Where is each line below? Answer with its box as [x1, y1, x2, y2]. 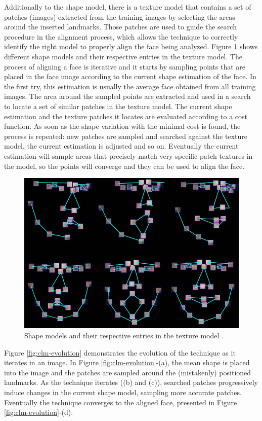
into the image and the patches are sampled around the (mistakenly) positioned [4, 367, 251, 377]
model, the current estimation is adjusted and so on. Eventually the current [4, 141, 239, 151]
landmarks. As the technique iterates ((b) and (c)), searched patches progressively [4, 377, 258, 388]
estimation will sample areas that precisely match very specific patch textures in [4, 150, 253, 161]
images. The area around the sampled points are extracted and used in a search [4, 91, 251, 101]
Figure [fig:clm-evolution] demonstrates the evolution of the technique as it [4, 347, 236, 358]
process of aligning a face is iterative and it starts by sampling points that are [4, 61, 246, 72]
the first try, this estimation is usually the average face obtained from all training [4, 81, 256, 91]
